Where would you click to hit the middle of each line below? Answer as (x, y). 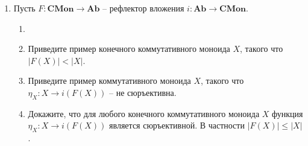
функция (288, 113)
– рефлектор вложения (143, 8)
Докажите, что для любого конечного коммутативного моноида (144, 113)
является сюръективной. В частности (177, 125)
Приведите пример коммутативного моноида (109, 81)
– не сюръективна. (143, 92)
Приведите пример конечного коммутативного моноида (129, 49)
